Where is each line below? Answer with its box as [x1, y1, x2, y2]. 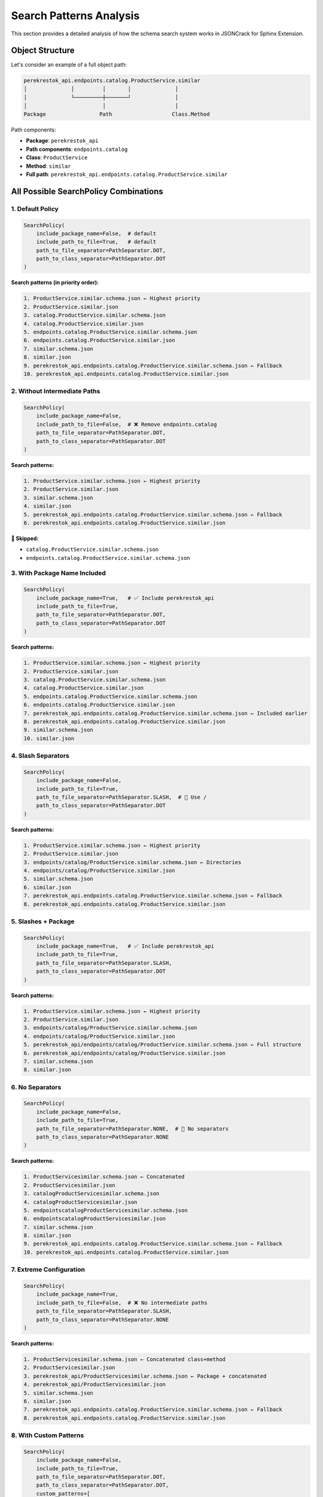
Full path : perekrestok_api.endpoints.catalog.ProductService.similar [26, 171, 228, 178]
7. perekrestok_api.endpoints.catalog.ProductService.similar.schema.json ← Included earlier [23, 710, 308, 717]
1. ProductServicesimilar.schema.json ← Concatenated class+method [23, 1356, 226, 1362]
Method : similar [26, 162, 71, 169]
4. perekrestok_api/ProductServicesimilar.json [23, 1381, 166, 1388]
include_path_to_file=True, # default [36, 238, 157, 246]
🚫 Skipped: [11, 535, 39, 542]
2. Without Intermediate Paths [11, 387, 100, 395]
